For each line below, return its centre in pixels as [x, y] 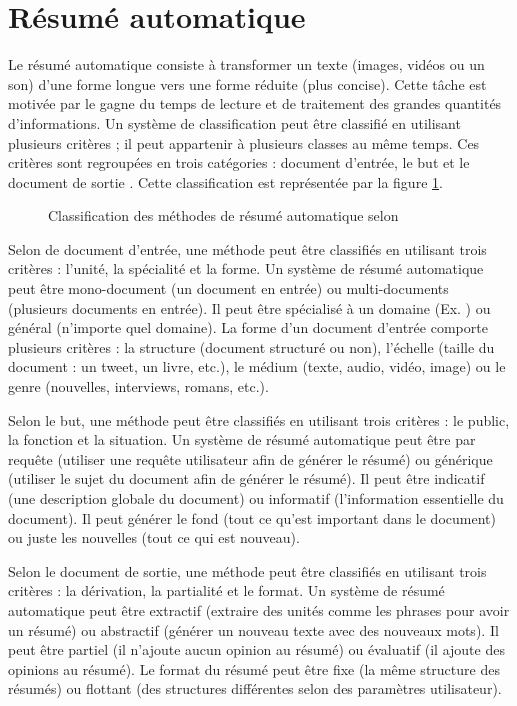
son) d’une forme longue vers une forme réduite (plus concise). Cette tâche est [247, 83]
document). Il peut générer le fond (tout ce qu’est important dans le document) [252, 517]
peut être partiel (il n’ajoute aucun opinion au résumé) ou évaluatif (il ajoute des [256, 649]
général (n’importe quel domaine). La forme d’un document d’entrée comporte [248, 327]
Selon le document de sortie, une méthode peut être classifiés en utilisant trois [247, 570]
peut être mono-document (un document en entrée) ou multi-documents [228, 288]
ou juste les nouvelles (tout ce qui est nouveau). [154, 537]
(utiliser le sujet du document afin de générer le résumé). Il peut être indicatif [246, 478]
